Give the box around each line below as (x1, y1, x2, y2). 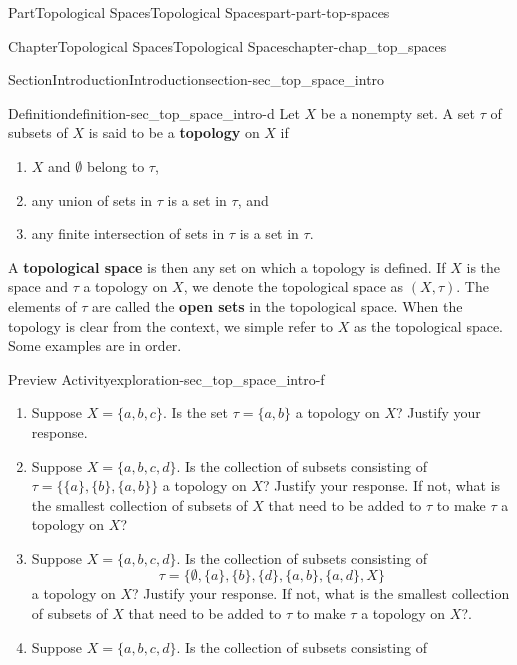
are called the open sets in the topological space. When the (91, 295, 463, 316)
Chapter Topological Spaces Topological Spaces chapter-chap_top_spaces (8, 35, 447, 56)
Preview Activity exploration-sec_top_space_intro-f (8, 368, 325, 389)
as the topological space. (353, 315, 504, 336)
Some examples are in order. (8, 335, 182, 356)
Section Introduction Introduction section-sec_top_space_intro (8, 69, 385, 90)
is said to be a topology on (88, 122, 260, 143)
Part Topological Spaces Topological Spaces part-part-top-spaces (8, 2, 390, 22)
